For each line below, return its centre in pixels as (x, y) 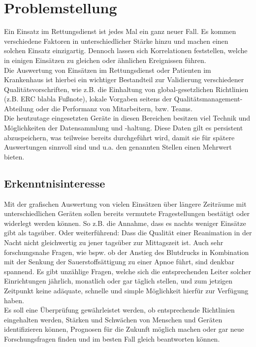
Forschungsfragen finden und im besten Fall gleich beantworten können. (112, 338)
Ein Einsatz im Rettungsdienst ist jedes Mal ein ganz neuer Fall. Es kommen (120, 31)
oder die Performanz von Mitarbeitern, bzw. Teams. (114, 108)
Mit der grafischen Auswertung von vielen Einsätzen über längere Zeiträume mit (125, 204)
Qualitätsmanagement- (208, 99)
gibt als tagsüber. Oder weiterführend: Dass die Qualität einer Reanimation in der (128, 233)
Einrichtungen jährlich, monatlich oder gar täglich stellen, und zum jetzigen (118, 281)
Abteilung (19, 108)
